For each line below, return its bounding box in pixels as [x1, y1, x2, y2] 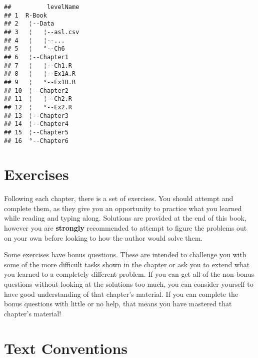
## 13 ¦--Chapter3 [4, 112, 68, 119]
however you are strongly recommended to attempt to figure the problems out [4, 223, 247, 233]
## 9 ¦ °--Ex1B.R [4, 78, 76, 86]
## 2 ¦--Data [4, 20, 54, 28]
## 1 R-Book [4, 12, 47, 19]
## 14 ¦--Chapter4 [4, 120, 68, 128]
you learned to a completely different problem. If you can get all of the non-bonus [4, 269, 254, 279]
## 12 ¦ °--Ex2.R [4, 103, 72, 111]
